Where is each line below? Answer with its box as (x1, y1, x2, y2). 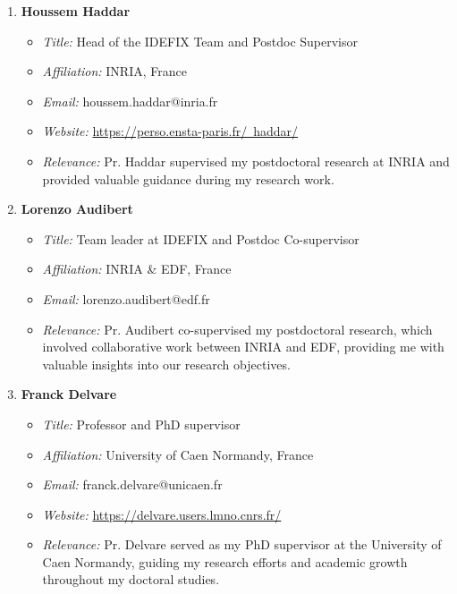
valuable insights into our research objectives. (42, 354, 291, 373)
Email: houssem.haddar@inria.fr (42, 91, 218, 110)
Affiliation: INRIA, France (42, 62, 187, 81)
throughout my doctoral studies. (42, 570, 220, 589)
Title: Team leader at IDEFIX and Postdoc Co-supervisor (42, 229, 360, 248)
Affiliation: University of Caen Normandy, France (42, 445, 314, 463)
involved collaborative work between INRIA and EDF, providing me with (42, 337, 444, 356)
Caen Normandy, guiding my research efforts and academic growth (42, 552, 408, 571)
